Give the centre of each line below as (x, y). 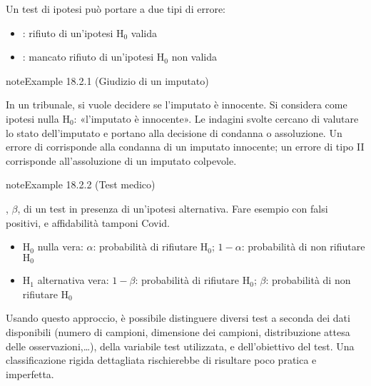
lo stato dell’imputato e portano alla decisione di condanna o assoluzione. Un (174, 132)
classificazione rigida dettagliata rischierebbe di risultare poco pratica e (161, 360)
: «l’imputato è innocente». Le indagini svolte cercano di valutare (216, 118)
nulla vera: (60, 247)
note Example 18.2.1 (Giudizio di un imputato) (107, 80)
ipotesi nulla (32, 118)
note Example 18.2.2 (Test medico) (81, 184)
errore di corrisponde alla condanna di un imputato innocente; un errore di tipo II (185, 147)
